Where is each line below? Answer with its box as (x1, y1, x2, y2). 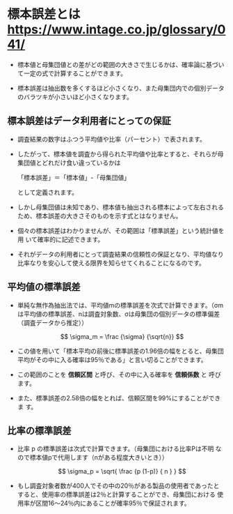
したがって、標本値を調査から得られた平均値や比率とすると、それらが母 (17, 149, 224, 158)
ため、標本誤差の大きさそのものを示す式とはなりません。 (17, 211, 182, 220)
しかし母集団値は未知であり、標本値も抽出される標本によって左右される (17, 203, 224, 211)
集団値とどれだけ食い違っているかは (17, 158, 121, 167)
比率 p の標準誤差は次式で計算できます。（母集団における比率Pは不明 (17, 444, 214, 453)
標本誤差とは (7, 6, 81, 22)
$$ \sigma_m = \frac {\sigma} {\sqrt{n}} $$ (60, 332, 184, 340)
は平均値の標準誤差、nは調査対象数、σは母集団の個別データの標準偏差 (17, 310, 220, 318)
